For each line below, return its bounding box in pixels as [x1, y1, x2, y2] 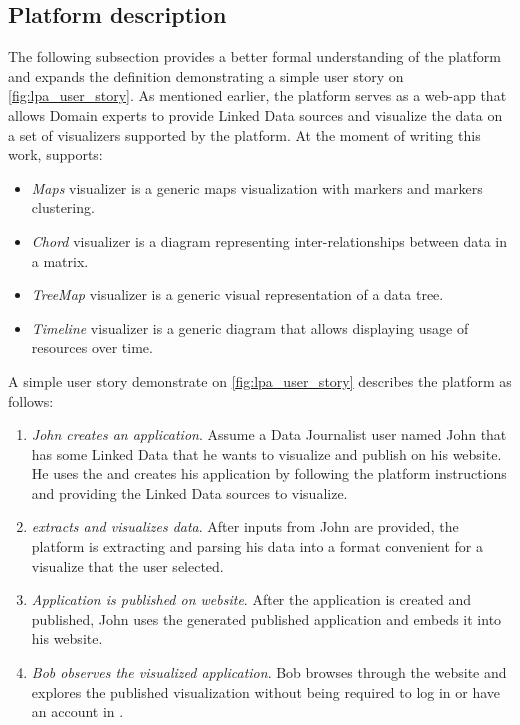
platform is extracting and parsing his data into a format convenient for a [31, 536, 483, 557]
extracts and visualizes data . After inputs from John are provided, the [31, 516, 459, 537]
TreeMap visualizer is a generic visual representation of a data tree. [31, 284, 444, 305]
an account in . [31, 701, 124, 722]
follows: [8, 390, 54, 411]
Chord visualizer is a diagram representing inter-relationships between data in [31, 230, 507, 251]
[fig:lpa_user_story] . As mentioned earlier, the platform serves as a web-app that [8, 85, 507, 106]
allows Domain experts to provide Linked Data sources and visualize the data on [8, 104, 503, 125]
